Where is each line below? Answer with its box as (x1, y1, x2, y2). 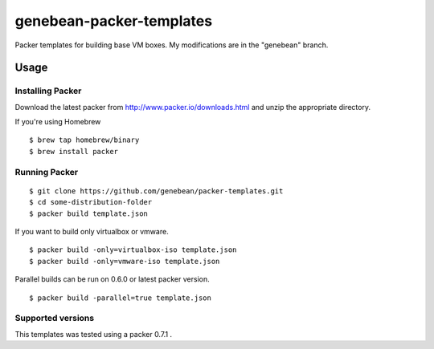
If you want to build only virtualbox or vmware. (14, 227, 169, 236)
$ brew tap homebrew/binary (29, 136, 140, 144)
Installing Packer (14, 85, 82, 96)
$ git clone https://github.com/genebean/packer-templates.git (29, 186, 284, 196)
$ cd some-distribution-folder (29, 197, 153, 207)
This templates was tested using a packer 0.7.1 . (14, 329, 173, 339)
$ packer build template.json (29, 209, 149, 218)
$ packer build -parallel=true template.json (29, 293, 212, 302)
